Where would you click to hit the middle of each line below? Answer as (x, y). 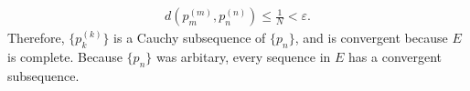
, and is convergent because (371, 38)
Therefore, (36, 38)
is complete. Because (65, 56)
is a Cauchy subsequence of (190, 38)
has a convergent (395, 56)
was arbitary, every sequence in (243, 56)
